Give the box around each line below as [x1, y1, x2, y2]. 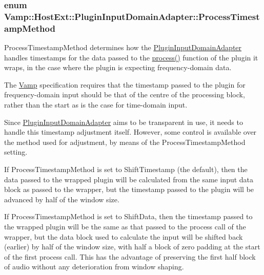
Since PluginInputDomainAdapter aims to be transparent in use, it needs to [4, 116, 243, 127]
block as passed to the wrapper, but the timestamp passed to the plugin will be [4, 184, 254, 195]
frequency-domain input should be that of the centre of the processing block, [4, 89, 245, 100]
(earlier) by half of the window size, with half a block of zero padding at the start [4, 241, 260, 252]
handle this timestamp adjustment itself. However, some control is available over [4, 126, 257, 137]
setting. [4, 146, 28, 157]
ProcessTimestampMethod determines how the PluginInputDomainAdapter [4, 42, 242, 53]
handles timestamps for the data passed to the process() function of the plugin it [4, 52, 258, 62]
